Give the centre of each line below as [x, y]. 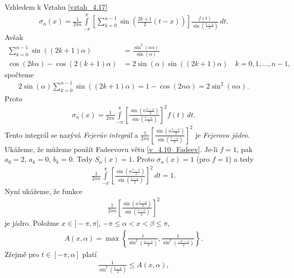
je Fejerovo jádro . [223, 134]
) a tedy [241, 159]
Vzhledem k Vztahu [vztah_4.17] [56, 7]
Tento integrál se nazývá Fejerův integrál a [71, 134]
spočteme [19, 74]
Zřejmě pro [22, 254]
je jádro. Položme [32, 222]
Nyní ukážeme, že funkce [44, 191]
